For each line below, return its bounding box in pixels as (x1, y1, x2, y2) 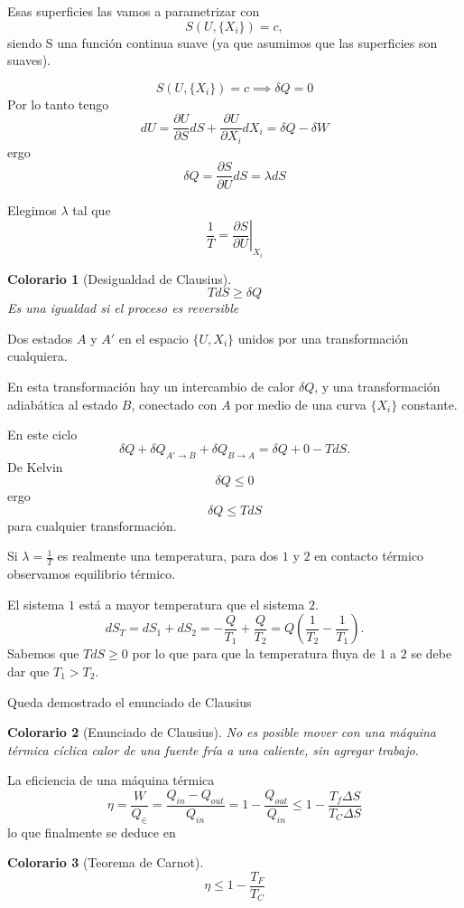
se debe (411, 644, 452, 663)
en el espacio (118, 328, 189, 347)
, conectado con (131, 394, 218, 413)
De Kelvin (7, 457, 63, 476)
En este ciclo (7, 425, 78, 444)
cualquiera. (7, 346, 68, 365)
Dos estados (7, 328, 73, 347)
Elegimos (7, 200, 57, 219)
